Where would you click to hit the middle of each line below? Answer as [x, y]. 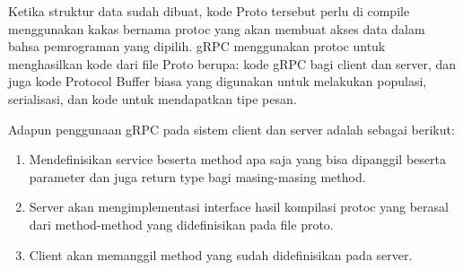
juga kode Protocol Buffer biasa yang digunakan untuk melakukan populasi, [218, 81]
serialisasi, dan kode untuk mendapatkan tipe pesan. [153, 98]
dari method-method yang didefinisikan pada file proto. [181, 224]
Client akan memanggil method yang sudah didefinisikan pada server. [221, 254]
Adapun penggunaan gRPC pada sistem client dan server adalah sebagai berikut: [231, 129]
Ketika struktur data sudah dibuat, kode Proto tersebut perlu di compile [209, 11]
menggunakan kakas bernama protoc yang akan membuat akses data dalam [217, 28]
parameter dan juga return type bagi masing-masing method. [197, 176]
